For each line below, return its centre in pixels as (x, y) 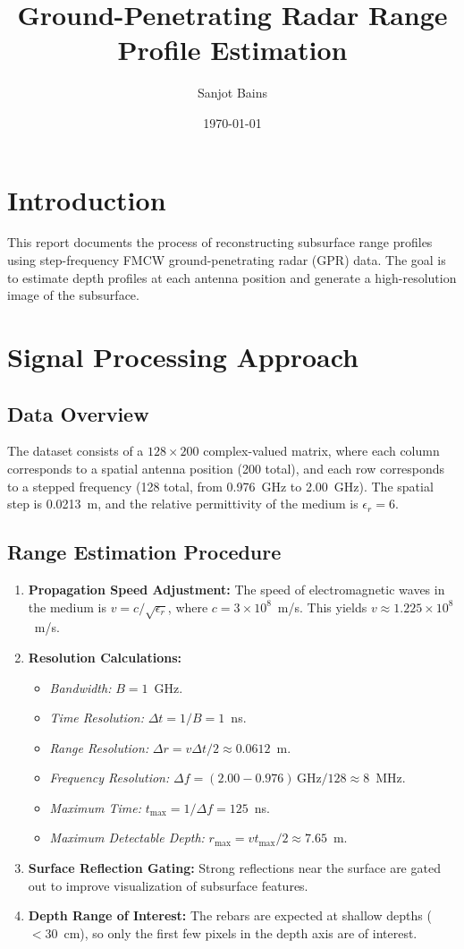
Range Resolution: (99, 747)
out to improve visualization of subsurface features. (168, 885)
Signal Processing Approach (183, 356)
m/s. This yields (322, 607)
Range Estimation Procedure (144, 552)
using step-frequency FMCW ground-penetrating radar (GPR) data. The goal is (227, 260)
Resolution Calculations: (105, 657)
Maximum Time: (96, 807)
